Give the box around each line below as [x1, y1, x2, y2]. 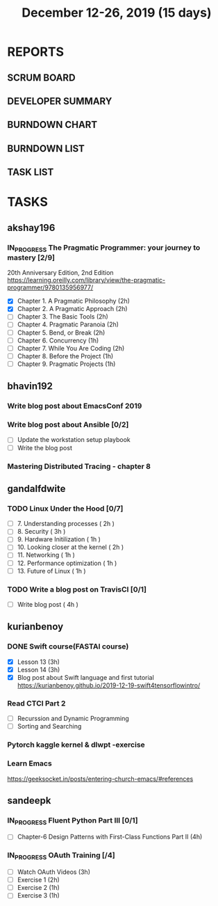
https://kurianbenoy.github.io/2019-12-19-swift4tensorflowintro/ [17, 681, 201, 690]
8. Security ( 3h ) [17, 527, 66, 536]
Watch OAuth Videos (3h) [17, 868, 90, 876]
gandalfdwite [7, 482, 66, 495]
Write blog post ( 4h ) [17, 600, 78, 608]
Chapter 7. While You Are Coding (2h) [17, 344, 125, 352]
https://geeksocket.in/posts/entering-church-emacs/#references [7, 774, 194, 783]
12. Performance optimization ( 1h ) [17, 559, 117, 567]
